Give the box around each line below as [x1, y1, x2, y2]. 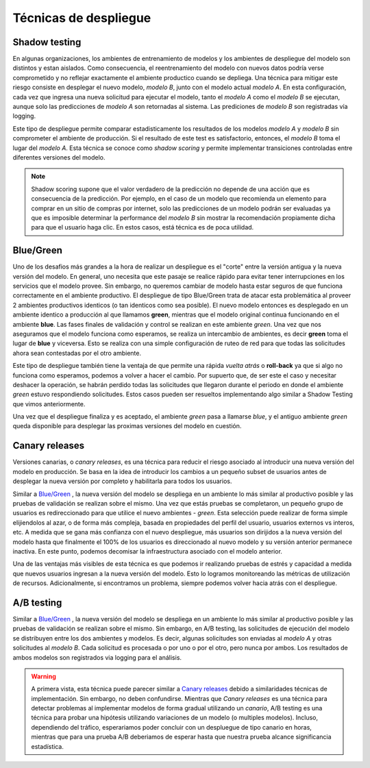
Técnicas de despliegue [12, 10, 151, 25]
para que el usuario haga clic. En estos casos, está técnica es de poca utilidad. [31, 223, 254, 232]
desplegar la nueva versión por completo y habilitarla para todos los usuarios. [12, 477, 232, 486]
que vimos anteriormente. [12, 399, 86, 408]
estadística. [31, 742, 64, 750]
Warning [31, 672, 56, 680]
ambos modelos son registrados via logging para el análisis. [12, 653, 182, 661]
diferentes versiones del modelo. [12, 153, 106, 161]
